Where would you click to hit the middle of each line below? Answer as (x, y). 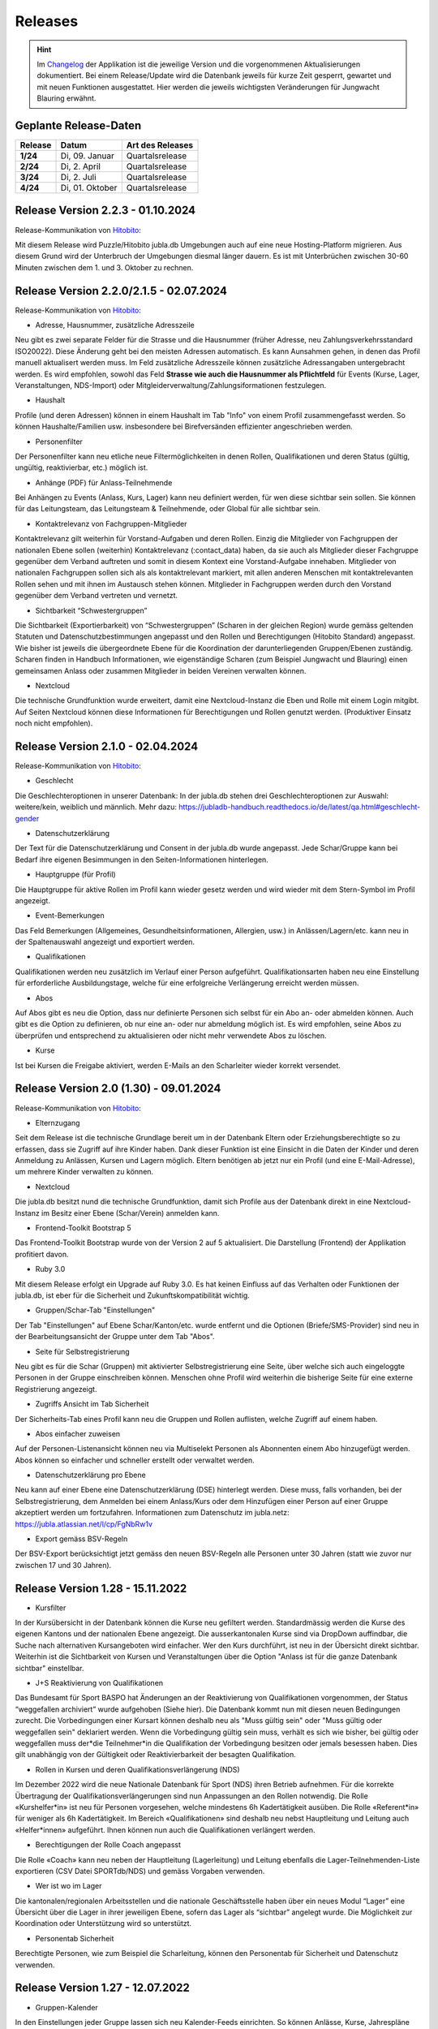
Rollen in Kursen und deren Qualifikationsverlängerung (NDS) (137, 1769)
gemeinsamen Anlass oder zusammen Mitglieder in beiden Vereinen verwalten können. (161, 670)
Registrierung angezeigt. (56, 1389)
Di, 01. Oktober (89, 188)
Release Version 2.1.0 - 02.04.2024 (107, 746)
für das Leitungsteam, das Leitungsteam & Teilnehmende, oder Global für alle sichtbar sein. (167, 509)
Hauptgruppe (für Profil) (76, 874)
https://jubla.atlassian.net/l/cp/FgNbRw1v (84, 1524)
